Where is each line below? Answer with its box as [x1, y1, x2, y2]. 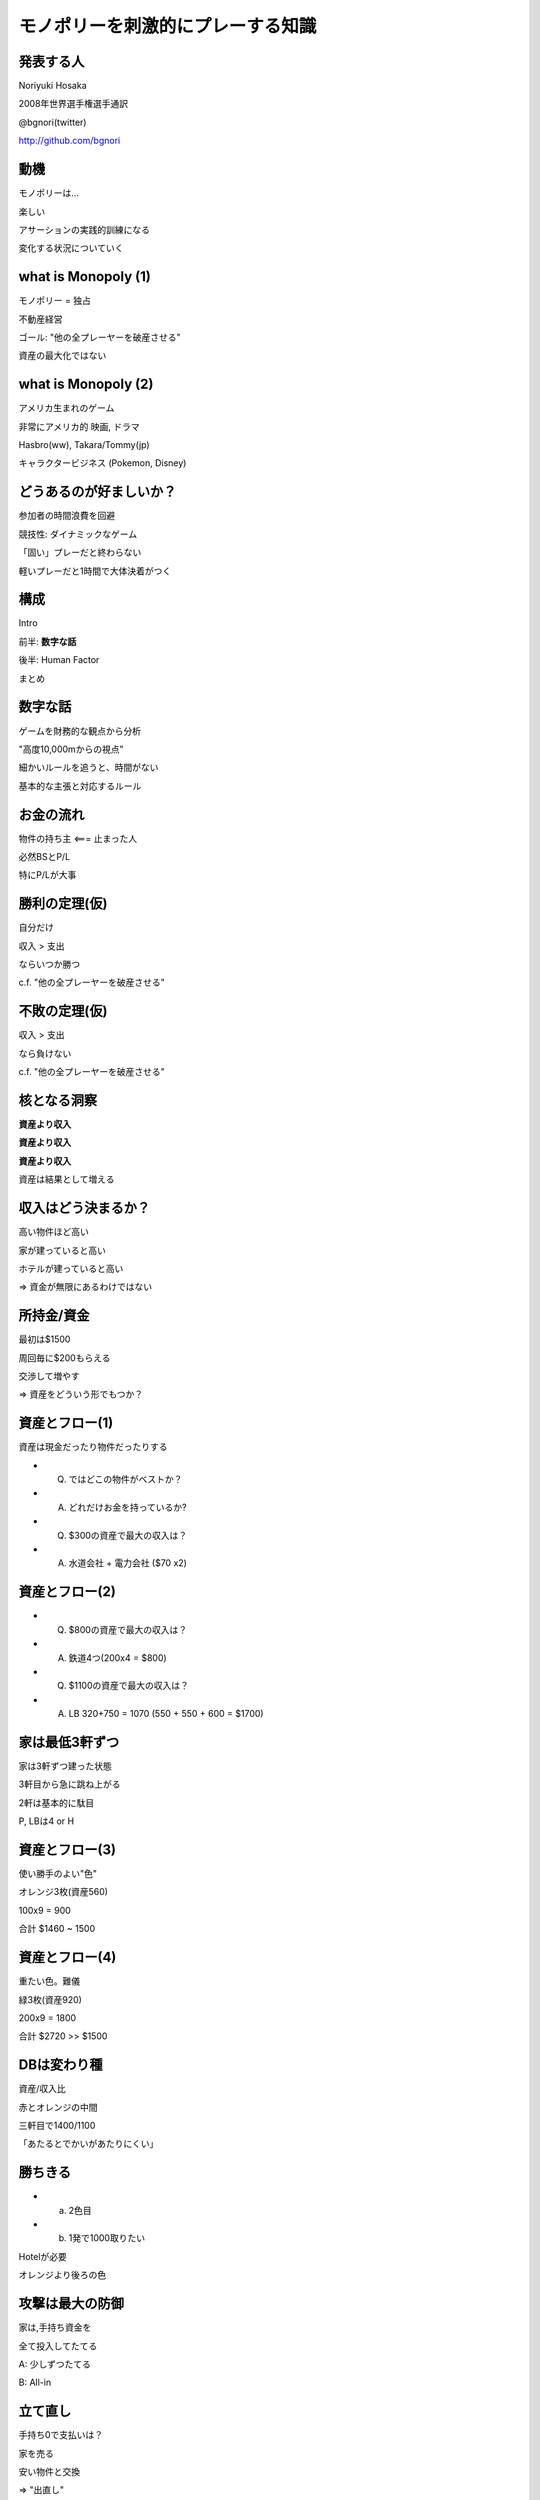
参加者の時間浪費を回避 [18, 510, 115, 522]
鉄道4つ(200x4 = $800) [68, 1651, 167, 1664]
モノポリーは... [18, 187, 80, 199]
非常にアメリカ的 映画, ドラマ [18, 420, 140, 432]
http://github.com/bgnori [18, 135, 121, 147]
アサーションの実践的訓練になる [18, 223, 150, 235]
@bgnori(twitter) [18, 116, 87, 128]
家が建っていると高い [18, 1244, 107, 1256]
